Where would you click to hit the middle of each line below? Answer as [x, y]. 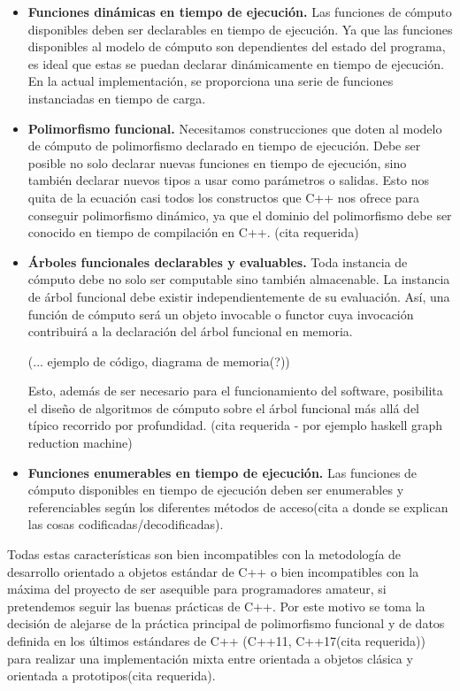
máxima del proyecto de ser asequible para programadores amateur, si [197, 589]
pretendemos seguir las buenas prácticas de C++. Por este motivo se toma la [216, 606]
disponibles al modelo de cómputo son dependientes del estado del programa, [237, 46]
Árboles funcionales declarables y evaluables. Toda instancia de [218, 261]
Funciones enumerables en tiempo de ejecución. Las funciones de [222, 472]
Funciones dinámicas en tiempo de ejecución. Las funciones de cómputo [240, 12]
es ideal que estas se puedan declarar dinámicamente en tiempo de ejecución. [236, 63]
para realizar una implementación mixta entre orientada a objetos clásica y [210, 658]
